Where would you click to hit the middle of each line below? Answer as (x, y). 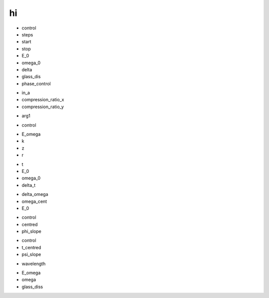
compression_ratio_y (43, 107)
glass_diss (32, 287)
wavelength (34, 264)
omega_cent (34, 201)
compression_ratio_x (43, 100)
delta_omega (35, 194)
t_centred (31, 247)
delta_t (29, 185)
